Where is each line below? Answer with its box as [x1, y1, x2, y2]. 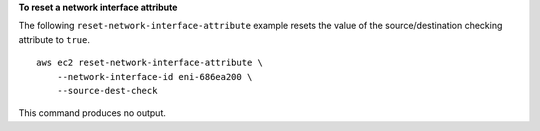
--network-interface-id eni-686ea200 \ [56, 71, 253, 82]
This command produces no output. [18, 107, 167, 119]
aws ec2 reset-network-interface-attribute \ [36, 57, 264, 69]
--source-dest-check [56, 85, 158, 96]
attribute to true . [18, 33, 90, 45]
